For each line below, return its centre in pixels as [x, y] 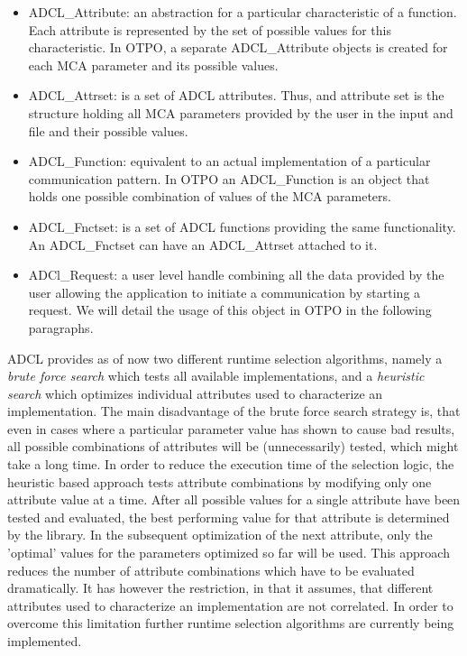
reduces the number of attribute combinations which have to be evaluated [211, 570]
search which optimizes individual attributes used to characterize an [195, 393]
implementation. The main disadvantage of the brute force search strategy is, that [234, 411]
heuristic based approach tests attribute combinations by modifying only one [220, 481]
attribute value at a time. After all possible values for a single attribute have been [234, 499]
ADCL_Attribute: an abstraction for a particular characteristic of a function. [243, 12]
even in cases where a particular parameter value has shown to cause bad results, [231, 428]
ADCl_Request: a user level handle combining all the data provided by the [236, 275]
